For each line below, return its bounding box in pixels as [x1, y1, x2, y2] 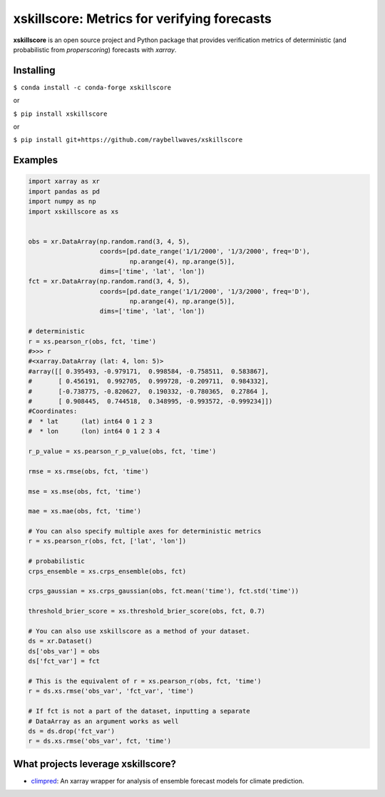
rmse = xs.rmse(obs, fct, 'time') [28, 467, 149, 475]
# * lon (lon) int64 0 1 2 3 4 [28, 427, 160, 436]
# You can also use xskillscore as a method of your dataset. [28, 627, 250, 635]
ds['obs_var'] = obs [28, 647, 100, 655]
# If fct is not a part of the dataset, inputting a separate [28, 707, 250, 716]
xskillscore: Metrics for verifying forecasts [13, 11, 272, 26]
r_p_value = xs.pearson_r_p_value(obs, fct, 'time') [28, 447, 217, 455]
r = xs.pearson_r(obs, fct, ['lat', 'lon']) [28, 537, 187, 546]
